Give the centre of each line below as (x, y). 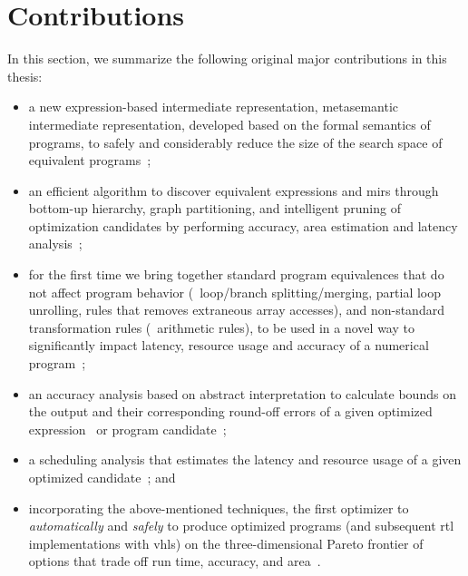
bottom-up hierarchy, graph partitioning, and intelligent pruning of (214, 208)
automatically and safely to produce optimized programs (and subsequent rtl (241, 526)
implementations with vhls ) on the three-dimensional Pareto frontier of (226, 543)
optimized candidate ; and (102, 477)
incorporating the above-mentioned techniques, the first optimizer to (219, 508)
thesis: (25, 76)
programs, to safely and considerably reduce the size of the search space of (235, 142)
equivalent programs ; (90, 160)
